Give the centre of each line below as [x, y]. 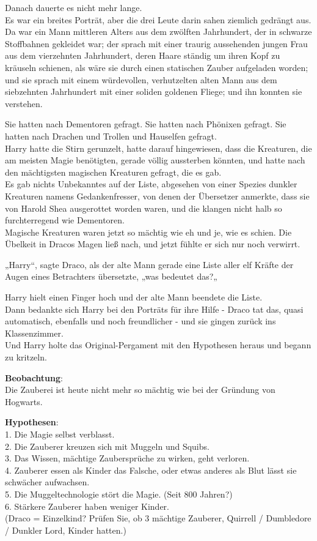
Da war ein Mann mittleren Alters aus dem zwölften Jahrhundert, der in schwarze [158, 32]
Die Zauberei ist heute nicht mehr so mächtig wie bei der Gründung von [140, 390]
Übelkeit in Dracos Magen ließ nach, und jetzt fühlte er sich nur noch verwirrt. [153, 244]
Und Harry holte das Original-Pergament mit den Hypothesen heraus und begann [158, 345]
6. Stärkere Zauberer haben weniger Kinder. [87, 506]
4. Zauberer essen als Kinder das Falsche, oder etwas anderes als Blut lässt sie [151, 470]
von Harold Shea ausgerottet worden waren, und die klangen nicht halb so [144, 208]
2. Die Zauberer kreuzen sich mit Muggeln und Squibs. [107, 446]
